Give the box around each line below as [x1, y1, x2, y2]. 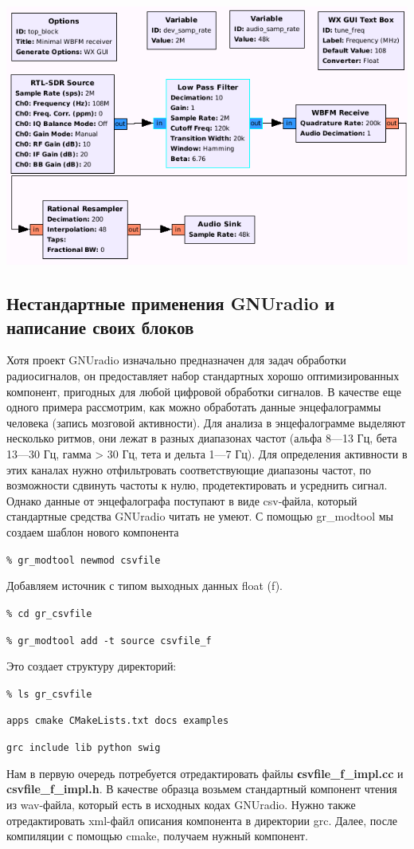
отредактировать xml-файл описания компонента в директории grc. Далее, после [6, 812, 398, 828]
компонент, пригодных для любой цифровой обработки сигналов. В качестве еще [6, 383, 401, 399]
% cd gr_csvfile [6, 607, 92, 619]
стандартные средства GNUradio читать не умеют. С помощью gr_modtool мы [6, 508, 393, 525]
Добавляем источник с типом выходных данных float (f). [6, 577, 283, 594]
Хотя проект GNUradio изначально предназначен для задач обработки [6, 352, 346, 368]
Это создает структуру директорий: [6, 658, 177, 674]
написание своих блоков [6, 314, 194, 339]
